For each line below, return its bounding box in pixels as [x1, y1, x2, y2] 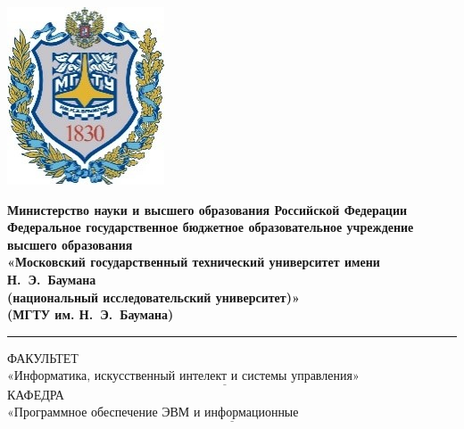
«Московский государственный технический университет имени [7, 252, 380, 271]
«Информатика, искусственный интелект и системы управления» [7, 370, 360, 384]
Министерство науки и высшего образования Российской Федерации [7, 200, 408, 219]
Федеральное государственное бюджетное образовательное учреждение [7, 218, 414, 236]
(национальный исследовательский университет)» [7, 287, 300, 306]
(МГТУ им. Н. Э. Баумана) [7, 305, 174, 324]
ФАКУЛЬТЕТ [7, 348, 79, 367]
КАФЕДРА [7, 384, 64, 403]
